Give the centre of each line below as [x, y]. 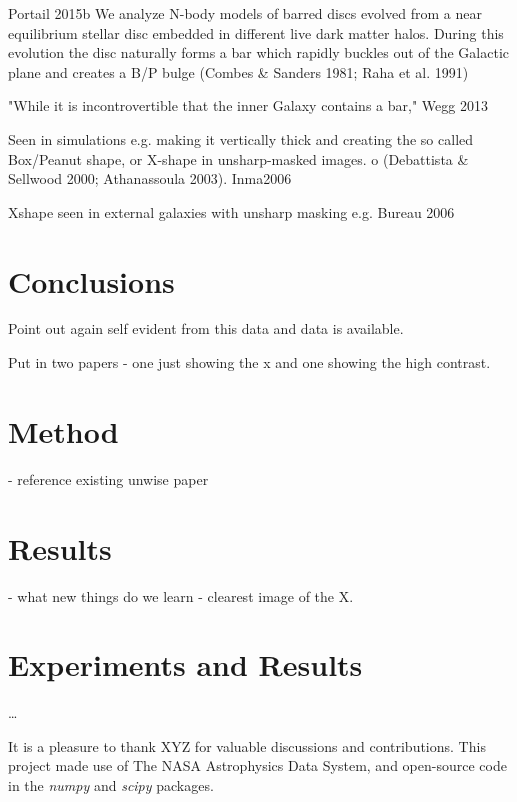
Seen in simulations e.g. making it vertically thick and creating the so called [241, 138]
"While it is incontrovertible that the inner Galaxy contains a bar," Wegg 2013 [248, 105]
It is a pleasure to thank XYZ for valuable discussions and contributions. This [247, 745]
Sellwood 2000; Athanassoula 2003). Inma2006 [150, 178]
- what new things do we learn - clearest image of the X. [181, 595]
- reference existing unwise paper [108, 478]
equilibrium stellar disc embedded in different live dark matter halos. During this [256, 32]
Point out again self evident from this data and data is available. [206, 328]
